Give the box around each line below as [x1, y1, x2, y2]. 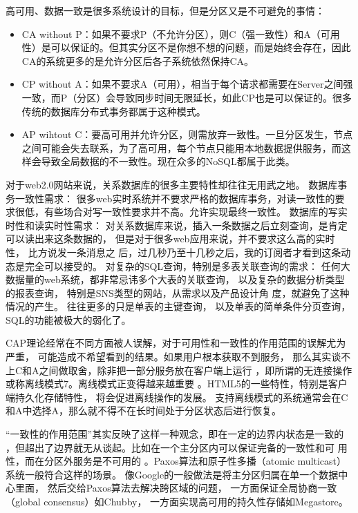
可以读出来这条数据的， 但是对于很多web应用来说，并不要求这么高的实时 [6, 231, 335, 246]
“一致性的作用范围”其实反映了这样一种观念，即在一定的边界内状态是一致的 [6, 427, 344, 441]
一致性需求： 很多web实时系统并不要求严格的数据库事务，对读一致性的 [15, 191, 335, 205]
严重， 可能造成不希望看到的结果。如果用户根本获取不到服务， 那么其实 [6, 349, 332, 364]
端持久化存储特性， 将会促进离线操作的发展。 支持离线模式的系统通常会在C [6, 389, 348, 404]
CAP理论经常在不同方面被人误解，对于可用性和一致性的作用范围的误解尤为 [6, 336, 346, 350]
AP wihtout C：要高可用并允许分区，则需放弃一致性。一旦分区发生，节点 [21, 127, 353, 142]
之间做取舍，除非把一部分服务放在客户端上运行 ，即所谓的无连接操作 [39, 362, 352, 377]
